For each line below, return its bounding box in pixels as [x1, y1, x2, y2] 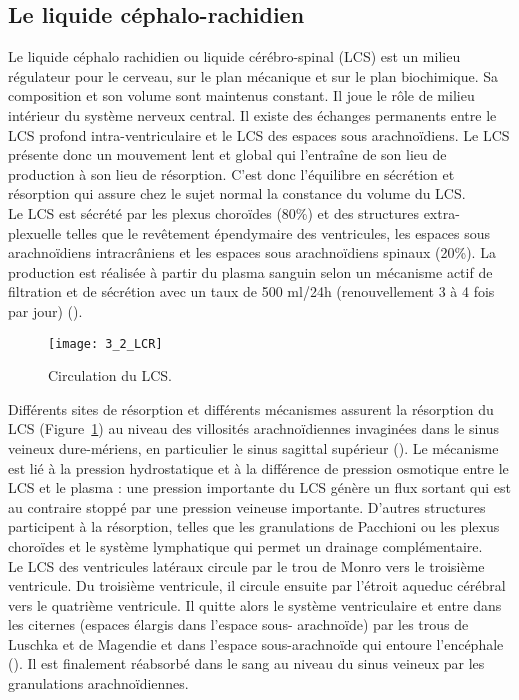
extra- [423, 202, 460, 223]
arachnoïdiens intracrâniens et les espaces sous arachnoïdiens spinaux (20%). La [8, 242, 496, 263]
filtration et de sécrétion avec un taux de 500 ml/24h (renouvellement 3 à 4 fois [8, 281, 495, 302]
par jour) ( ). [8, 300, 83, 321]
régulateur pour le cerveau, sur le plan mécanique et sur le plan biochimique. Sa [8, 65, 499, 86]
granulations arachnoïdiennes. [8, 673, 189, 694]
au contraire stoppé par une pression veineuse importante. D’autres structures [8, 496, 486, 517]
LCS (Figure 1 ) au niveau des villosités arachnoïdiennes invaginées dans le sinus [8, 418, 500, 439]
